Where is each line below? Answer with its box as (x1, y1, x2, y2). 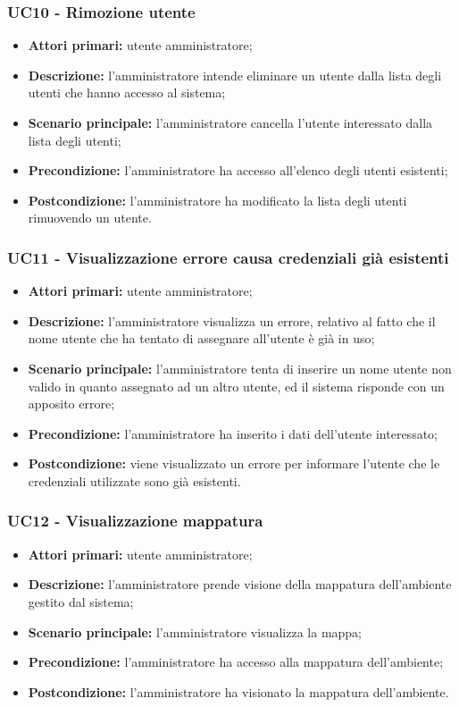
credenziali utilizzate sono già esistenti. (28, 471, 241, 490)
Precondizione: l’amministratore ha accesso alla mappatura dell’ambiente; (28, 652, 444, 671)
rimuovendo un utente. (28, 208, 152, 227)
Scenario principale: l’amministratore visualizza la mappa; (28, 622, 363, 641)
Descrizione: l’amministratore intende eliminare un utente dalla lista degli (28, 65, 442, 84)
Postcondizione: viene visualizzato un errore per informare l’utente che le (28, 454, 440, 473)
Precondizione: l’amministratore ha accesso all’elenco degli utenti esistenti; (28, 161, 448, 180)
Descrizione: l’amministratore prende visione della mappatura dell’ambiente (28, 575, 452, 593)
